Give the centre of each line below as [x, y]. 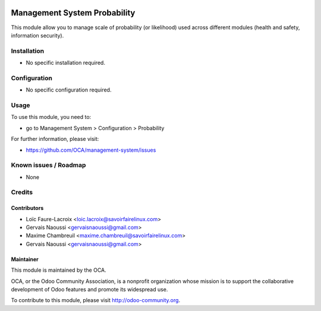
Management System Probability [73, 13]
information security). [37, 35]
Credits [22, 192]
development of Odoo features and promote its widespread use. [89, 289]
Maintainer [25, 259]
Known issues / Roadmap [48, 165]
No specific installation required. [65, 63]
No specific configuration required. [69, 90]
